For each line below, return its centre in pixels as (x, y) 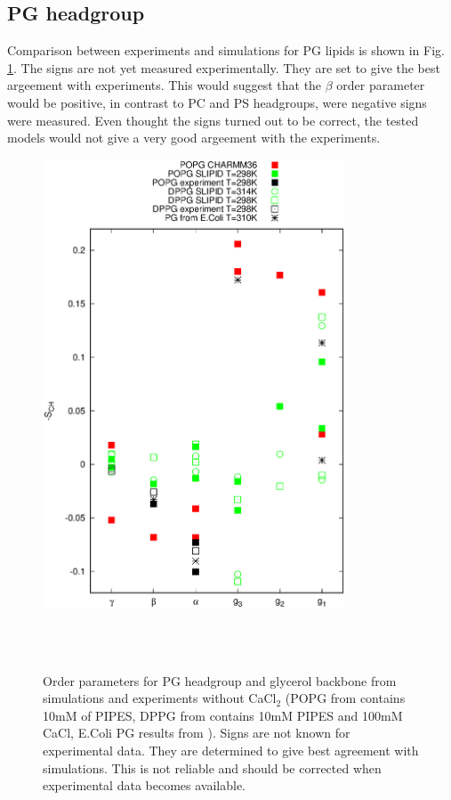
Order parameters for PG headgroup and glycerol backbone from (220, 680)
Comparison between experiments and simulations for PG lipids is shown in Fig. (226, 50)
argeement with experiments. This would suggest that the (165, 85)
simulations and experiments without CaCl (160, 698)
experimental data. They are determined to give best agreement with (231, 750)
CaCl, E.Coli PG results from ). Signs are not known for (197, 733)
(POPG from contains (345, 698)
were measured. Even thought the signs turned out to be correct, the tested (213, 120)
